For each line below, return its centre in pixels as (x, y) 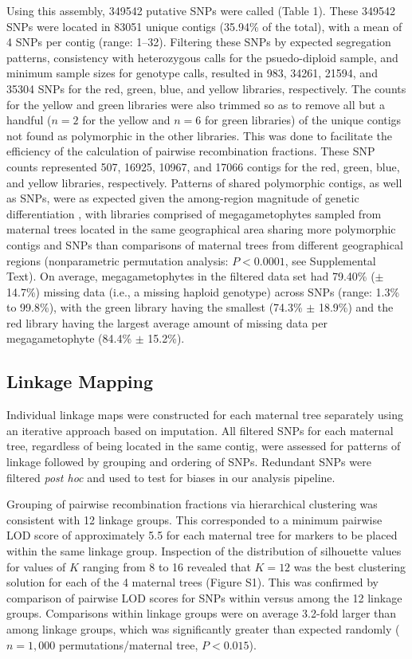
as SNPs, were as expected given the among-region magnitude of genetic (183, 198)
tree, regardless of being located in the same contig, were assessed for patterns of (204, 446)
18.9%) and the (356, 307)
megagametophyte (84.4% (69, 338)
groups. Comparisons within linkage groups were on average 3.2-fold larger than (202, 613)
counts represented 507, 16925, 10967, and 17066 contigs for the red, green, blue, (203, 166)
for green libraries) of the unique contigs (303, 120)
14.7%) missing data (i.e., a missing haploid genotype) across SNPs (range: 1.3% (203, 291)
